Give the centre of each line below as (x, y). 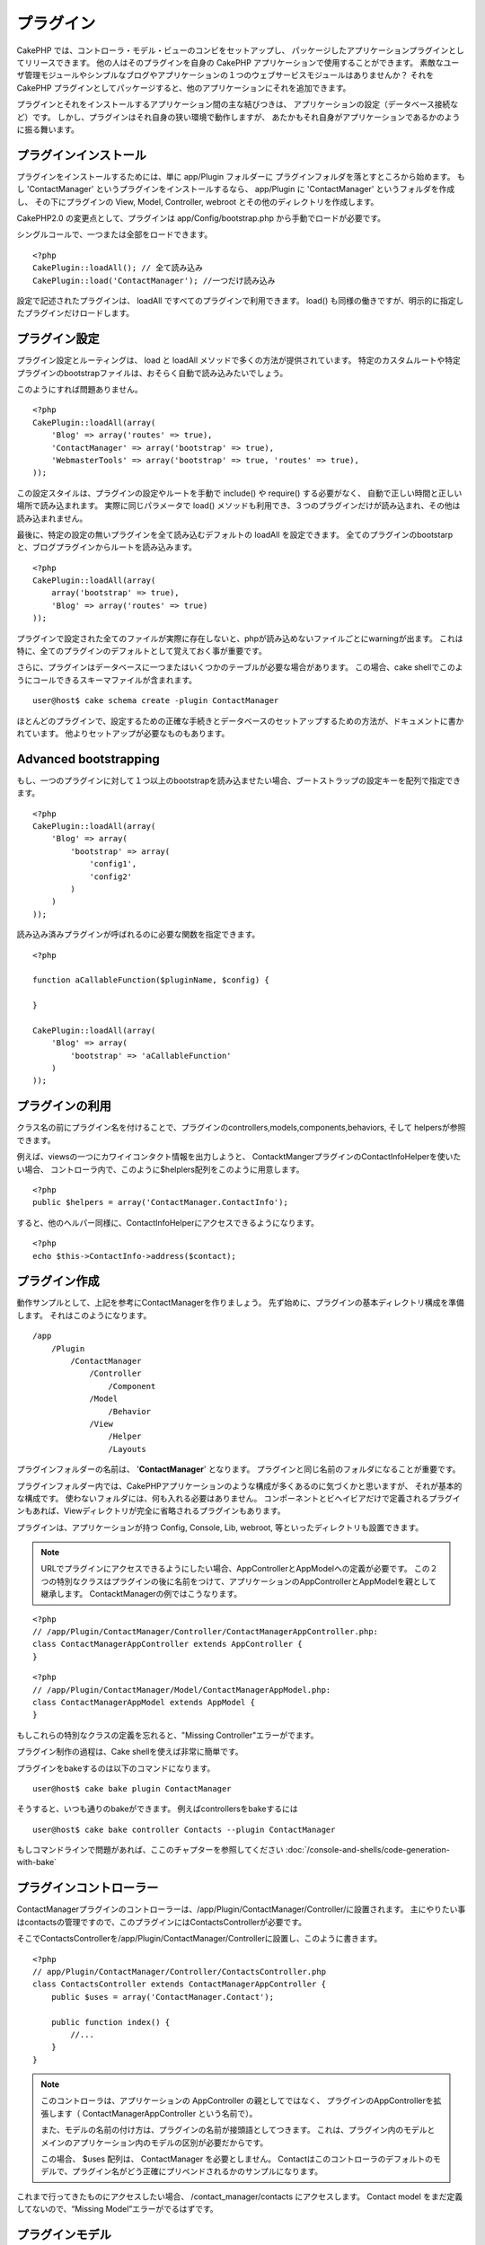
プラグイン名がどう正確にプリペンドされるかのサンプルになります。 (198, 2171)
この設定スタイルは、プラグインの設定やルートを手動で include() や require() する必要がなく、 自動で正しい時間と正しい (239, 493)
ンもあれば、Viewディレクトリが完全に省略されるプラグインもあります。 (151, 1511)
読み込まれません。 (52, 518)
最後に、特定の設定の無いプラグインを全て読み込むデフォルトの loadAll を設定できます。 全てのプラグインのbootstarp (235, 534)
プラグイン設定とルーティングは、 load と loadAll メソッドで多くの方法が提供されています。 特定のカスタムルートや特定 (239, 360)
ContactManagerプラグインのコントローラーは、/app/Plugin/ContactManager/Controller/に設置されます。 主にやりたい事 (241, 1909)
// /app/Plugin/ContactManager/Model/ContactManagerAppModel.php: (182, 1690)
